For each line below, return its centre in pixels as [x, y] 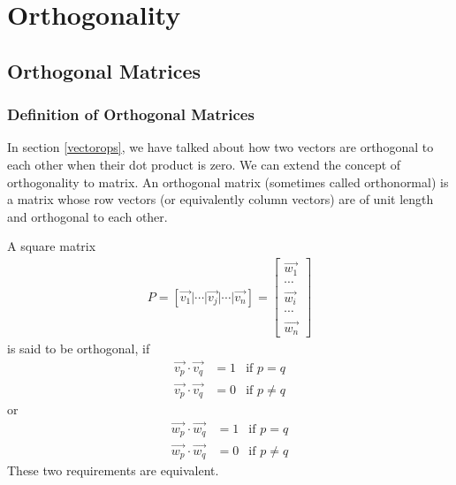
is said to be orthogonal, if [79, 349]
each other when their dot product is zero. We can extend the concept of [204, 164]
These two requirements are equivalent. [113, 470]
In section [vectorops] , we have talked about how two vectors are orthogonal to [220, 147]
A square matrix [52, 246]
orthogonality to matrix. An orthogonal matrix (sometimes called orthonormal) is [228, 182]
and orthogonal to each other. [87, 216]
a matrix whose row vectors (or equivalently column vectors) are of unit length [220, 199]
